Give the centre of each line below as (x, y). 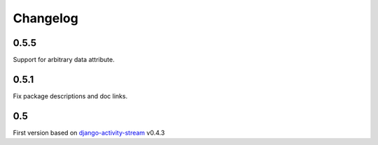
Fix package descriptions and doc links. (70, 96)
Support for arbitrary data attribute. (64, 60)
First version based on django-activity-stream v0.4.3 (89, 132)
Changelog (45, 18)
